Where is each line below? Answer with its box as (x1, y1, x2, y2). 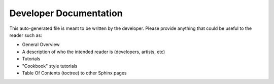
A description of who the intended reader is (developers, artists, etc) (22, 49, 165, 55)
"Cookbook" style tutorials (22, 63, 78, 69)
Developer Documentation (9, 8, 123, 19)
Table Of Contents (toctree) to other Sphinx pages (22, 70, 127, 76)
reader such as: (9, 32, 43, 38)
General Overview (22, 41, 60, 48)
